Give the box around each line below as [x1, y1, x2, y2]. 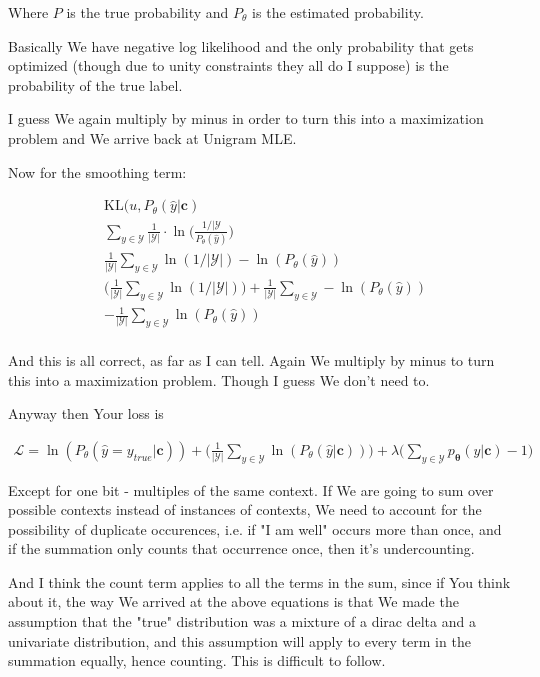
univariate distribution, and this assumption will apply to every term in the [8, 630, 471, 651]
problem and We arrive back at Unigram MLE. [8, 127, 297, 148]
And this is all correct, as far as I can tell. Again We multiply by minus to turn [8, 349, 495, 370]
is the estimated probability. [252, 2, 424, 22]
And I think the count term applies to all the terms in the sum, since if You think [8, 571, 511, 592]
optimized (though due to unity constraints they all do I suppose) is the [8, 55, 449, 76]
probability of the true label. [8, 74, 183, 95]
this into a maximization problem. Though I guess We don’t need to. [8, 369, 430, 390]
